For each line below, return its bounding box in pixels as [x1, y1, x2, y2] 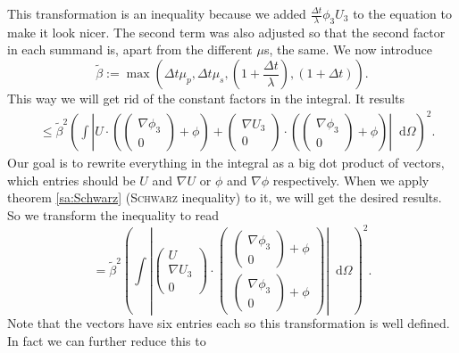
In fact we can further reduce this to [7, 331, 206, 349]
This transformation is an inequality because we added [7, 4, 306, 22]
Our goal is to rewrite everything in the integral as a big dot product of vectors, [7, 153, 445, 172]
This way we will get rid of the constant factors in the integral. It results [7, 89, 405, 108]
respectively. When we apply [272, 170, 430, 189]
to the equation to [353, 4, 453, 22]
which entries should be [7, 170, 136, 189]
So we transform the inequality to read [7, 205, 220, 224]
